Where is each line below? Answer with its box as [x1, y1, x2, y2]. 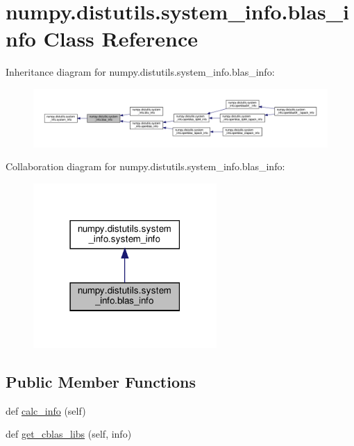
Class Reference [43, 24, 199, 53]
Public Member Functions [6, 370, 196, 392]
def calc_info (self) [6, 403, 86, 418]
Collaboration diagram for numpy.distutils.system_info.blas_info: [6, 159, 285, 174]
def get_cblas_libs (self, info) [6, 427, 132, 441]
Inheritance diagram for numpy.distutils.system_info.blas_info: [6, 65, 275, 79]
